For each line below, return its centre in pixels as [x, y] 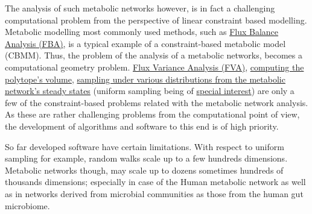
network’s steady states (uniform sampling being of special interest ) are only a [150, 91]
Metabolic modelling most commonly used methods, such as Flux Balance [142, 32]
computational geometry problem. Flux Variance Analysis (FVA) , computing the [154, 67]
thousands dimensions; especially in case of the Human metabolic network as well [155, 182]
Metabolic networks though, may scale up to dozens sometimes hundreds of [144, 170]
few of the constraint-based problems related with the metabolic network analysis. [157, 102]
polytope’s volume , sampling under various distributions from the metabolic [145, 79]
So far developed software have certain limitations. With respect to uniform [145, 146]
